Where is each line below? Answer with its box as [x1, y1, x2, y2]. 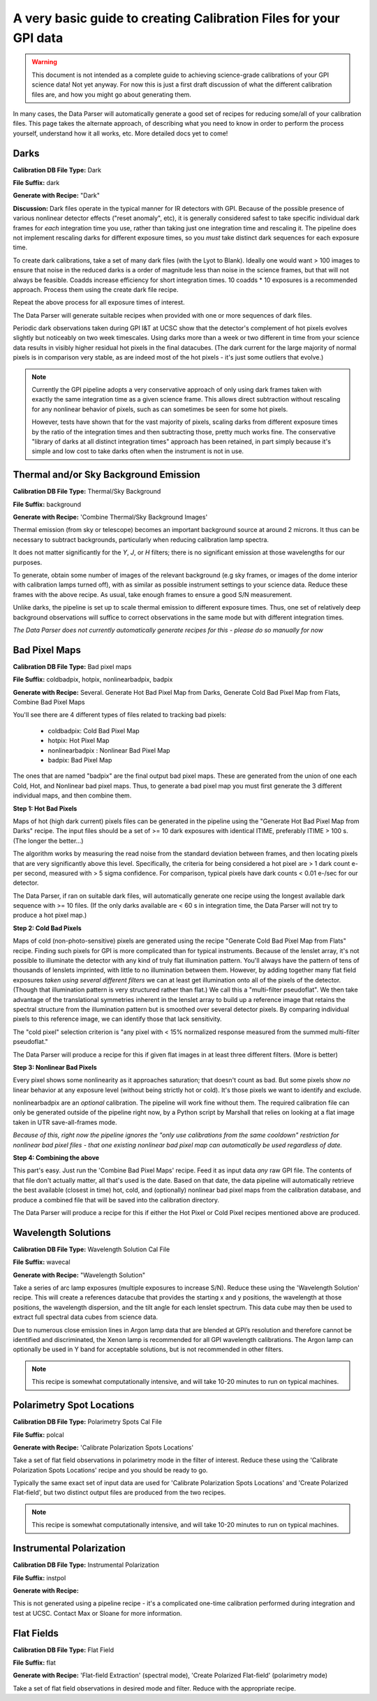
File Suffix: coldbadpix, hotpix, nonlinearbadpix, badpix [13, 675, 173, 684]
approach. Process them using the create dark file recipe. [13, 285, 179, 293]
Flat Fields [13, 1627, 59, 1639]
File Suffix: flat [13, 1658, 56, 1667]
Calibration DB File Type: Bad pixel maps [13, 662, 132, 670]
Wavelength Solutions [13, 1226, 111, 1239]
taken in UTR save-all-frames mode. [13, 1118, 118, 1126]
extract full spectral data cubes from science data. [13, 1313, 158, 1321]
